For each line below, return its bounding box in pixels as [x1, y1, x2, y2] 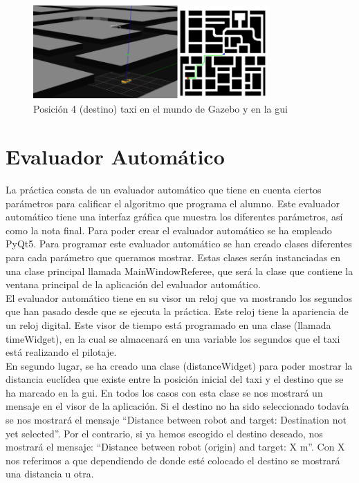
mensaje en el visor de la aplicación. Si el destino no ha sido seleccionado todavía [6, 399, 349, 413]
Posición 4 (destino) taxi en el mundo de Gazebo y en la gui [33, 102, 288, 116]
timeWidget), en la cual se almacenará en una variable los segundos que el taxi [6, 331, 340, 345]
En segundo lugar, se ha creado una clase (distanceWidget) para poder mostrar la [6, 358, 353, 372]
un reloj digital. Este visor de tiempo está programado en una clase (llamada [6, 317, 331, 332]
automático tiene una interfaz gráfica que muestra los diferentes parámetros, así [6, 209, 343, 224]
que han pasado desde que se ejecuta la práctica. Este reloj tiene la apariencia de [6, 304, 349, 319]
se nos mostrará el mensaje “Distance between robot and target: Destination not [6, 413, 347, 427]
